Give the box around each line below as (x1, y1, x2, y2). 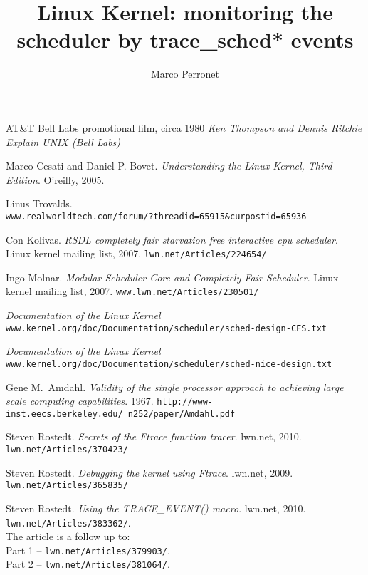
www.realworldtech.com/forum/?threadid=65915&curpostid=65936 (6, 211, 307, 222)
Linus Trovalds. (6, 196, 73, 211)
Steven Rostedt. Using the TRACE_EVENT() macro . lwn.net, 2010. (6, 500, 306, 515)
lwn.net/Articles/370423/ (6, 445, 128, 455)
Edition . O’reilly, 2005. (6, 172, 105, 187)
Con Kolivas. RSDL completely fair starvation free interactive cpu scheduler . (6, 232, 338, 247)
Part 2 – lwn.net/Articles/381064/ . (6, 556, 170, 571)
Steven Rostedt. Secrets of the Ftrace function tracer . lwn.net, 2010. (6, 429, 302, 444)
